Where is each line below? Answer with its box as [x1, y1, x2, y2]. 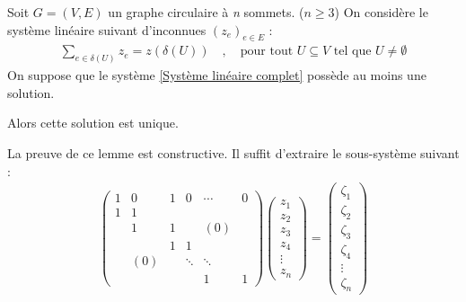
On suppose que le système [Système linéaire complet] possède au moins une [7, 66, 426, 84]
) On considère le [334, 3, 428, 21]
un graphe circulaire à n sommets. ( [108, 3, 304, 21]
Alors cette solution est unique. [7, 113, 179, 132]
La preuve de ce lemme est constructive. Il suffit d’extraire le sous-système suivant [7, 144, 460, 163]
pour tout [240, 45, 294, 58]
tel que [333, 45, 372, 58]
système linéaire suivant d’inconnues [7, 20, 207, 39]
